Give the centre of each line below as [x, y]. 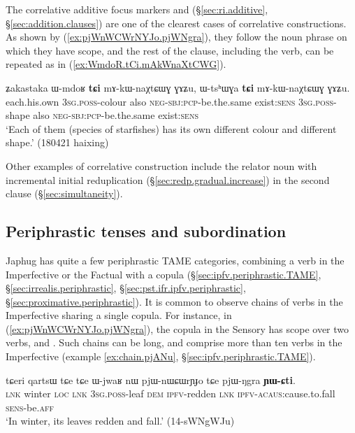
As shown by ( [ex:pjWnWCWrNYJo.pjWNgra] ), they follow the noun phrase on [176, 37]
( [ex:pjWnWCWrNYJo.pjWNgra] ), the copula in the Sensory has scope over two [177, 328]
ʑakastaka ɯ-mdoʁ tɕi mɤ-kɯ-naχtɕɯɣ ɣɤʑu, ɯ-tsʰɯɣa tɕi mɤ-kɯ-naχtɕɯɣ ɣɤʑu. [178, 87]
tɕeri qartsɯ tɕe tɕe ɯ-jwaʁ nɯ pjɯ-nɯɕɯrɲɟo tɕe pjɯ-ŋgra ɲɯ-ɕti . [151, 379]
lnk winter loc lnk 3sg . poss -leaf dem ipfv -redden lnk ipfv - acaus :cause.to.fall [171, 393]
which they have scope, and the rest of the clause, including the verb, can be [170, 50]
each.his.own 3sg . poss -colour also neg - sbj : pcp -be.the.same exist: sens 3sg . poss [170, 101]
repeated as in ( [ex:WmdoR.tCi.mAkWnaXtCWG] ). [116, 64]
